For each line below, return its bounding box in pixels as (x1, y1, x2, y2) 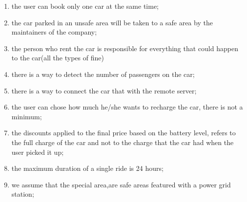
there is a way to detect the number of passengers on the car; (11, 69, 195, 79)
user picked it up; (11, 147, 64, 157)
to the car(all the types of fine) (11, 53, 104, 63)
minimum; (11, 111, 42, 121)
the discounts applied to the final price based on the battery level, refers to (11, 128, 236, 138)
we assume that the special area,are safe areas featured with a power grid (11, 179, 231, 189)
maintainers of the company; (11, 27, 97, 37)
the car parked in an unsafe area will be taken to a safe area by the (11, 17, 213, 27)
